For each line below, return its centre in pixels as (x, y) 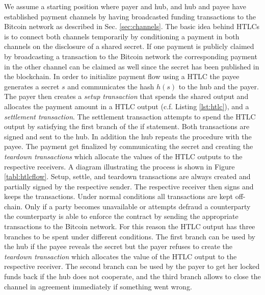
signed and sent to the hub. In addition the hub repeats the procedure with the (128, 136)
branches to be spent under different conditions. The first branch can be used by (130, 236)
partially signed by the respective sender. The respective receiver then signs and (129, 186)
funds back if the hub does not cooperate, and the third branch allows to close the (132, 276)
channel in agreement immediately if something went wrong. (98, 286)
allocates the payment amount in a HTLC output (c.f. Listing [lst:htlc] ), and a (127, 106)
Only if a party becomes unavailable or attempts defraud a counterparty (138, 206)
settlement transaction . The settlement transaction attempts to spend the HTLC (130, 116)
